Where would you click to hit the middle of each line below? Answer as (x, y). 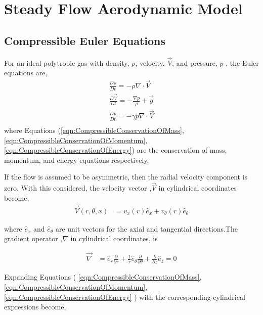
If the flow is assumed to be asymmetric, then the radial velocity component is (126, 177)
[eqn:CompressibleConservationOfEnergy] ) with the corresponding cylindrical (125, 297)
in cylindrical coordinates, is (114, 238)
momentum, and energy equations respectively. (77, 160)
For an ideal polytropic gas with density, (67, 62)
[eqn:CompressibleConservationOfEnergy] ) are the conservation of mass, (116, 150)
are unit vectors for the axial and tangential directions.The (146, 228)
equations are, (26, 73)
